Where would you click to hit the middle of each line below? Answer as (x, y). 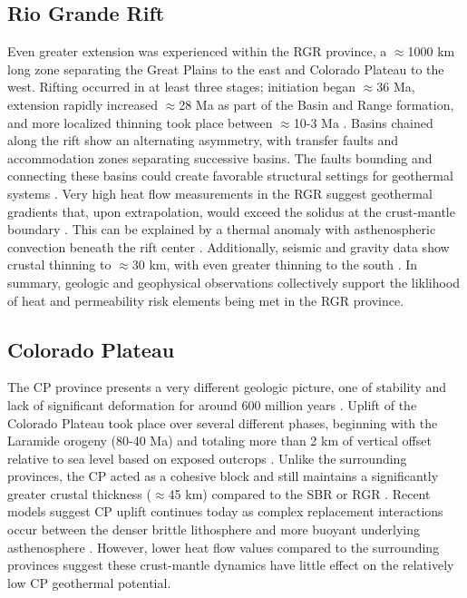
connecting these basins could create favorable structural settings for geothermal (230, 176)
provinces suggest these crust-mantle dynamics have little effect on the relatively (231, 565)
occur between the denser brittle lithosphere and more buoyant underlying (214, 529)
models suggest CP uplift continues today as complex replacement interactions (225, 511)
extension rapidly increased (83, 104)
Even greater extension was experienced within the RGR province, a (197, 51)
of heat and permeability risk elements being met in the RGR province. (206, 300)
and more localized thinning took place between (140, 122)
